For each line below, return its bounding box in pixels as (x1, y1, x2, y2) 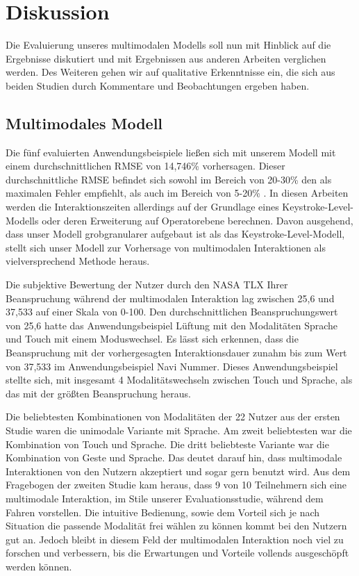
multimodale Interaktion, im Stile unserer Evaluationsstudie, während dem (6, 491, 324, 505)
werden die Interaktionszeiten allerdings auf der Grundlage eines (6, 199, 279, 214)
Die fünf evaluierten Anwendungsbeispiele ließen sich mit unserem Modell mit (6, 145, 336, 159)
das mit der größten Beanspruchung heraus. (6, 386, 191, 400)
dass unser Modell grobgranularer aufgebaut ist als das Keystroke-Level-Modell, (6, 227, 345, 241)
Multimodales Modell (6, 112, 163, 133)
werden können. (6, 559, 72, 573)
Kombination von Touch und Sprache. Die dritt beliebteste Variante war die (6, 436, 329, 451)
